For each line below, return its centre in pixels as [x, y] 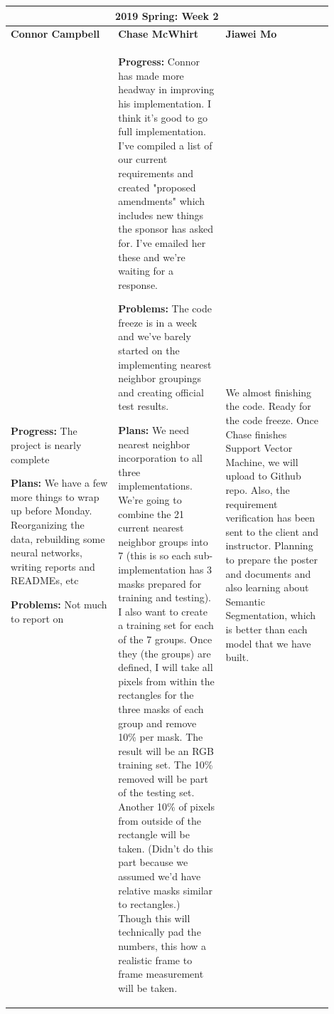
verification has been [270, 518]
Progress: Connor [159, 62]
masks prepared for [160, 583]
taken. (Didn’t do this [166, 848]
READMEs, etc [45, 580]
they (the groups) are [165, 653]
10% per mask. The [161, 737]
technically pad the [160, 932]
